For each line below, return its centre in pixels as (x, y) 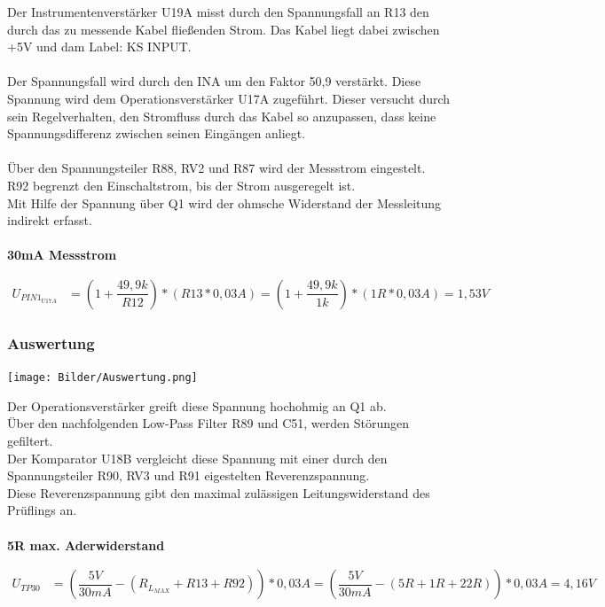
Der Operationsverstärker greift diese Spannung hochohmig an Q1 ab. (197, 405)
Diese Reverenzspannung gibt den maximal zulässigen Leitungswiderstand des (219, 492)
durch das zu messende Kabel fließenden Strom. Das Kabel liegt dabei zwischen (224, 29)
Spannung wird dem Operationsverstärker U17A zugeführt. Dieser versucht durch (229, 98)
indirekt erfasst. (50, 220)
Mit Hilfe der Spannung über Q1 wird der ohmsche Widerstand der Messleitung (224, 202)
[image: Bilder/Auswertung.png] (102, 378)
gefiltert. (30, 440)
